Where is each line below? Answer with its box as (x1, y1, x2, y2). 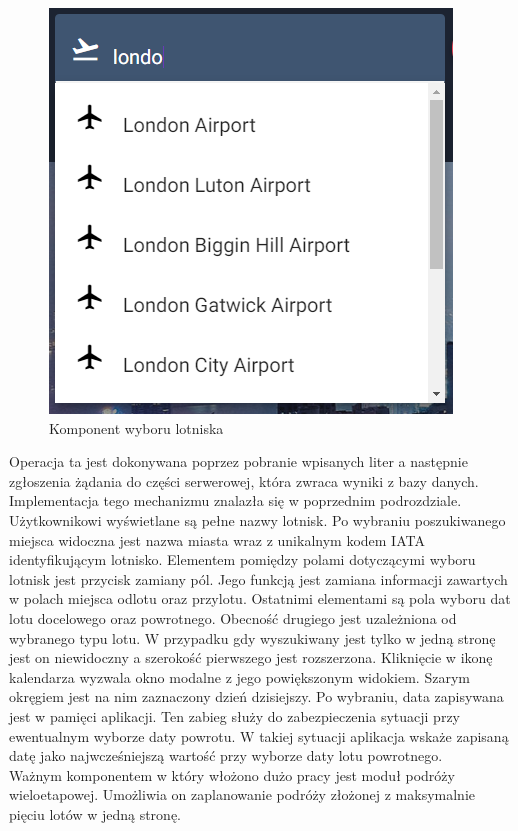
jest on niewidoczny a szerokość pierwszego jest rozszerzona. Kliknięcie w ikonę (9, 647, 493, 668)
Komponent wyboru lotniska (49, 417, 224, 438)
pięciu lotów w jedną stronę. (9, 803, 182, 824)
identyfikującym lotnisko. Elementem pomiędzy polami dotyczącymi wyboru (9, 549, 476, 570)
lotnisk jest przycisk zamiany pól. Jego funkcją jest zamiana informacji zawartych (9, 568, 508, 589)
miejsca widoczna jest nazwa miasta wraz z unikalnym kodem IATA (9, 529, 425, 550)
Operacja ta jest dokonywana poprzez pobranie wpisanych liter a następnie (9, 451, 468, 472)
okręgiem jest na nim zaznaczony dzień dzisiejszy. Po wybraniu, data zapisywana (9, 686, 504, 707)
